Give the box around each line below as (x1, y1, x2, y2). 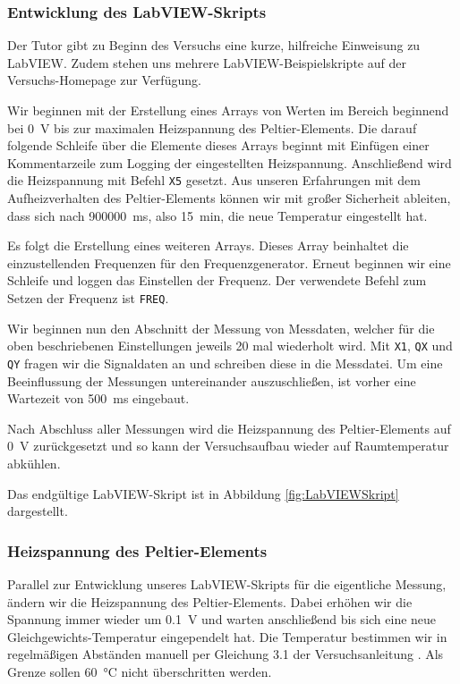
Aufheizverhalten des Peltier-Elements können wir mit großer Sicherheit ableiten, (7, 189, 451, 207)
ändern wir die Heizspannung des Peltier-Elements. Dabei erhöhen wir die (7, 592, 413, 611)
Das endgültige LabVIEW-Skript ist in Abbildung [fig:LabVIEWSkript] (7, 484, 399, 502)
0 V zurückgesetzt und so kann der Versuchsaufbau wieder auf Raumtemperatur (7, 436, 449, 455)
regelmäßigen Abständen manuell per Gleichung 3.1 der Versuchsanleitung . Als (7, 645, 444, 663)
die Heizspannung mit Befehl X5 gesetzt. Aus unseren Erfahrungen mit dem (7, 171, 421, 190)
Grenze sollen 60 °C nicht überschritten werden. (7, 662, 272, 680)
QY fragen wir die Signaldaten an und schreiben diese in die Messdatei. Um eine (7, 353, 443, 372)
